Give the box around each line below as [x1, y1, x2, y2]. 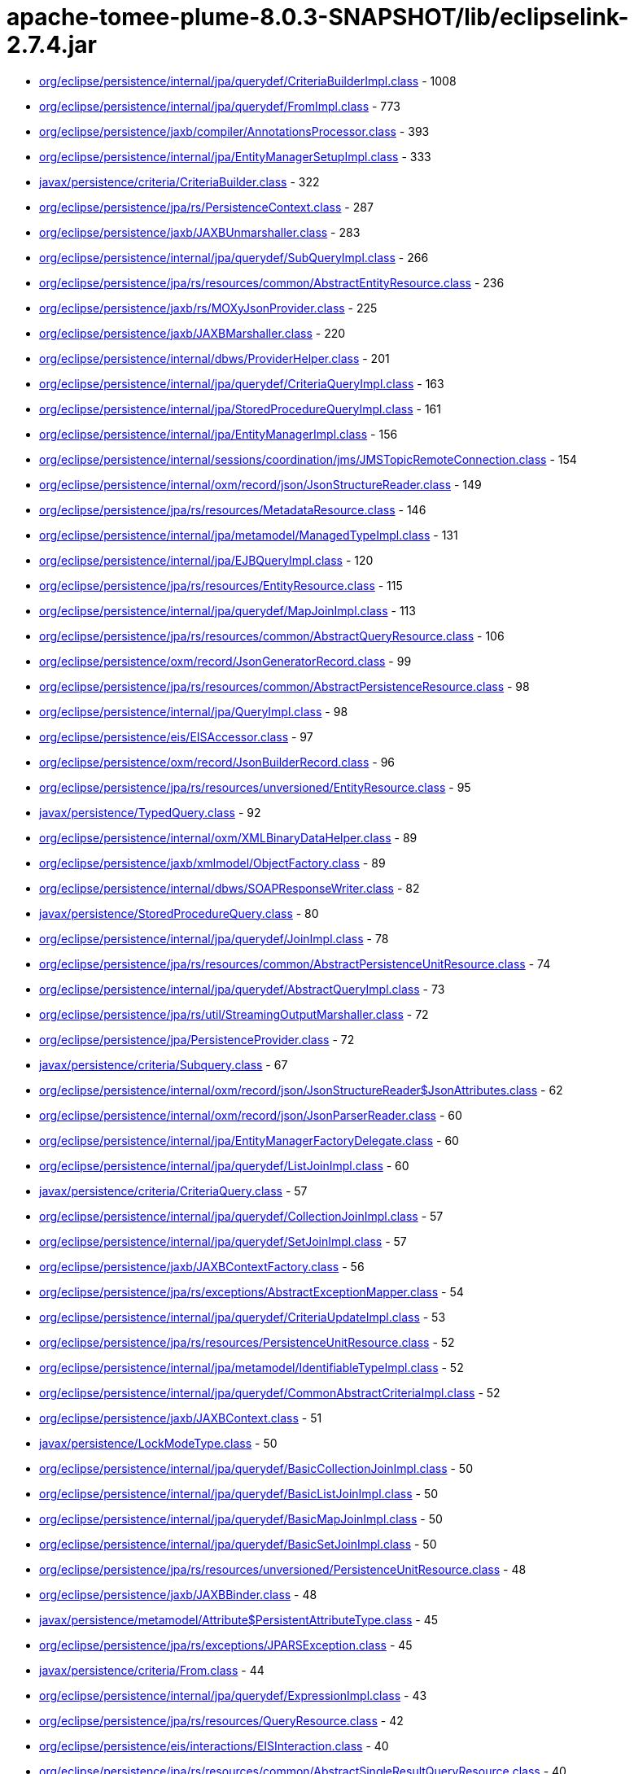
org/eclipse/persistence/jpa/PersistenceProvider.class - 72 [39, 1032, 355, 1046]
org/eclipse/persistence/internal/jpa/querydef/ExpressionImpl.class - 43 [39, 1688, 427, 1702]
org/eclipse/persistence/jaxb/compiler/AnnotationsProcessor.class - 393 [39, 124, 430, 138]
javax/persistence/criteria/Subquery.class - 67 [39, 1057, 288, 1072]
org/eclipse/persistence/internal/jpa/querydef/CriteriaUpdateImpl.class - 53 [39, 1309, 446, 1324]
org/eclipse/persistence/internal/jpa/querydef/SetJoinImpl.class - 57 [39, 1234, 407, 1248]
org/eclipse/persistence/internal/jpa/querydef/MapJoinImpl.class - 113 [39, 603, 416, 618]
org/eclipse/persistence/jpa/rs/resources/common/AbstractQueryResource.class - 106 [39, 628, 505, 643]
